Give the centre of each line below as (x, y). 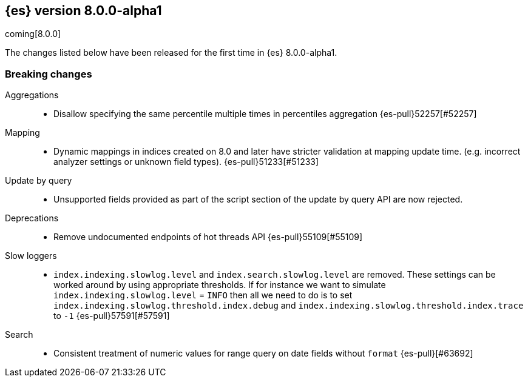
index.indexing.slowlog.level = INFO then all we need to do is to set (203, 295)
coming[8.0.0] (33, 34)
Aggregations (32, 95)
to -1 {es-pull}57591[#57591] (112, 316)
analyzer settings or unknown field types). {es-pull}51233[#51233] (186, 162)
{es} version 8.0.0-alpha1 (83, 11)
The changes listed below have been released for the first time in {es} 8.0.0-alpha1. (171, 53)
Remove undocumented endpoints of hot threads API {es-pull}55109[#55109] (208, 237)
